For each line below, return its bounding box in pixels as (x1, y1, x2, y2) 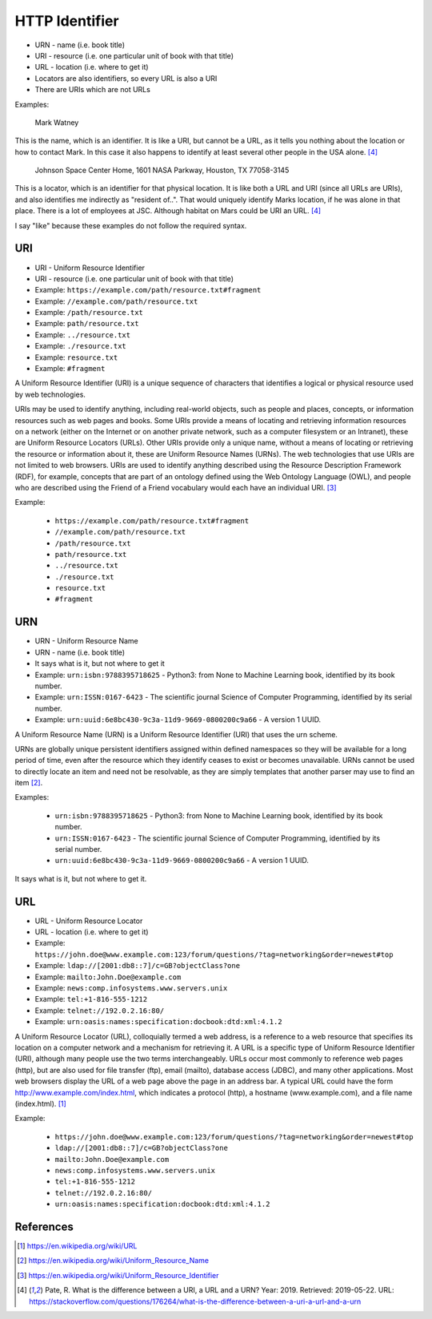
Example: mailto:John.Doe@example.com (34, 972, 182, 982)
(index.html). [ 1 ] (14, 1099, 67, 1108)
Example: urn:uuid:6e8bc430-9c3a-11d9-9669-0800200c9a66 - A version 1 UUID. (34, 715, 322, 724)
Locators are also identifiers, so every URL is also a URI (34, 73, 218, 83)
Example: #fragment (34, 364, 106, 373)
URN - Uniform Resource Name (34, 636, 139, 646)
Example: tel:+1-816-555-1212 (34, 994, 148, 1004)
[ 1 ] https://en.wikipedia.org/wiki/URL (17, 1240, 138, 1250)
